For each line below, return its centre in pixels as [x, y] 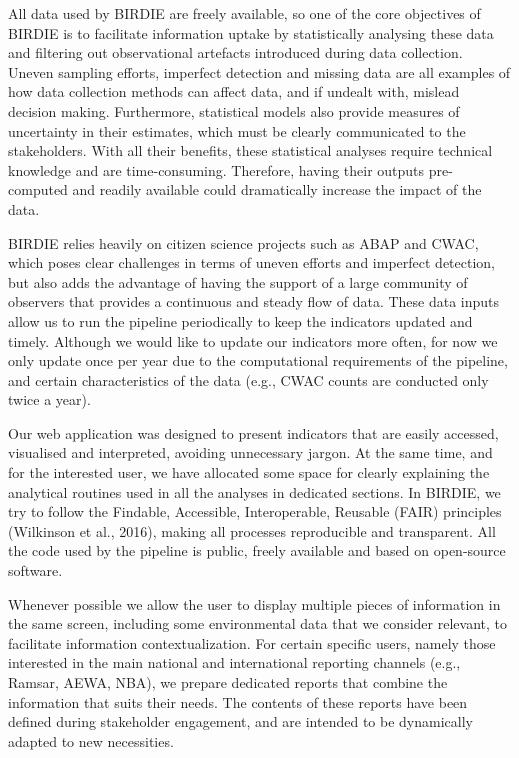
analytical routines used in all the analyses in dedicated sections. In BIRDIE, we [254, 491]
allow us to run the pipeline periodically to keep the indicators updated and [240, 320]
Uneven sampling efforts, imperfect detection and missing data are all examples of [259, 71]
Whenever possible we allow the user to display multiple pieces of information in [254, 603]
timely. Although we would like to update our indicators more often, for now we [253, 340]
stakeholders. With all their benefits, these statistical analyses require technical [250, 150]
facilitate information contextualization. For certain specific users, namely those [252, 642]
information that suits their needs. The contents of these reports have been [238, 701]
